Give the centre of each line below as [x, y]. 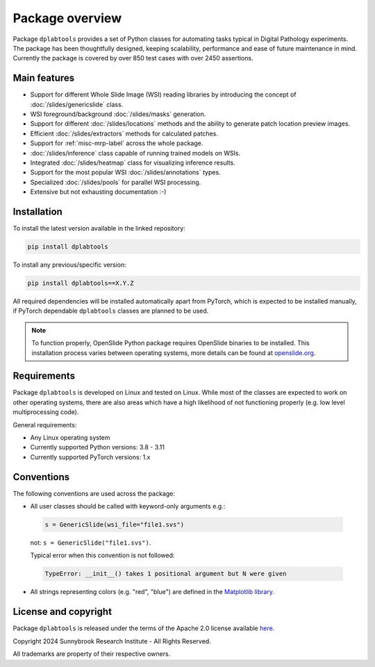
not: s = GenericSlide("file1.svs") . [91, 543]
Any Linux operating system [70, 438]
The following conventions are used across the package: [94, 493]
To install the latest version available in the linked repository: [99, 229]
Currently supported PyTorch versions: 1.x [90, 457]
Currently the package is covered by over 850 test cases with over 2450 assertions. [133, 58]
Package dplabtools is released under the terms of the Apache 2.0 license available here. [144, 628]
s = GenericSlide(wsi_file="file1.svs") [114, 525]
